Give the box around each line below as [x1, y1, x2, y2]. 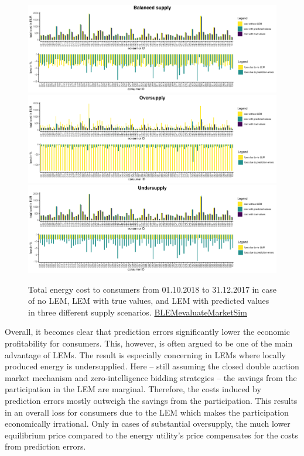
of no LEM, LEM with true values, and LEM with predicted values [28, 294, 269, 307]
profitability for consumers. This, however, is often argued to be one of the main [5, 337, 293, 349]
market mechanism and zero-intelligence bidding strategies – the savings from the [5, 371, 297, 383]
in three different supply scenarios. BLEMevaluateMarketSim [28, 306, 247, 318]
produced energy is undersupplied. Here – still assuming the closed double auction [5, 360, 299, 372]
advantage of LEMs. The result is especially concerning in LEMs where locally [5, 348, 286, 361]
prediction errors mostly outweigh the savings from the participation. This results [5, 394, 298, 406]
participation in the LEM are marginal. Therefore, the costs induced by [5, 383, 261, 395]
